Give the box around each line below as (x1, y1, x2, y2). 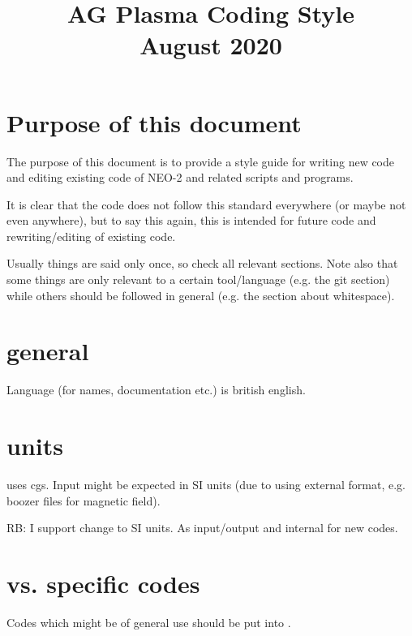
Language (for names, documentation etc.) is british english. (6, 381, 306, 398)
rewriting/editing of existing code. (6, 227, 176, 244)
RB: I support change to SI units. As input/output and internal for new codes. (6, 519, 398, 536)
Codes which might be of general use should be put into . (6, 614, 291, 630)
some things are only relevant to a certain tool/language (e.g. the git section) (6, 271, 390, 288)
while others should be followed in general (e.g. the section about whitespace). (6, 286, 395, 303)
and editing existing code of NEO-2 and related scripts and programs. (6, 169, 354, 186)
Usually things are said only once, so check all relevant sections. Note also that (6, 255, 398, 272)
